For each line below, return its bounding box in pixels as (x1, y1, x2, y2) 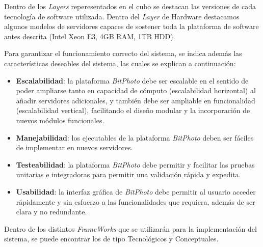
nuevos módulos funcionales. (16, 115, 104, 125)
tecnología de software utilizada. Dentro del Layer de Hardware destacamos (4, 11, 240, 21)
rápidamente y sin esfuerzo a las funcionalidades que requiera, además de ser (16, 196, 255, 207)
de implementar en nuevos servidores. (16, 142, 133, 153)
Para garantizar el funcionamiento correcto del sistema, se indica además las (4, 48, 242, 59)
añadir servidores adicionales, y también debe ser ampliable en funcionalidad (16, 95, 255, 105)
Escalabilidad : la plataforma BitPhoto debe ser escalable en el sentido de (16, 75, 249, 86)
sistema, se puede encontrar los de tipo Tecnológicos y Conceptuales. (4, 233, 219, 244)
